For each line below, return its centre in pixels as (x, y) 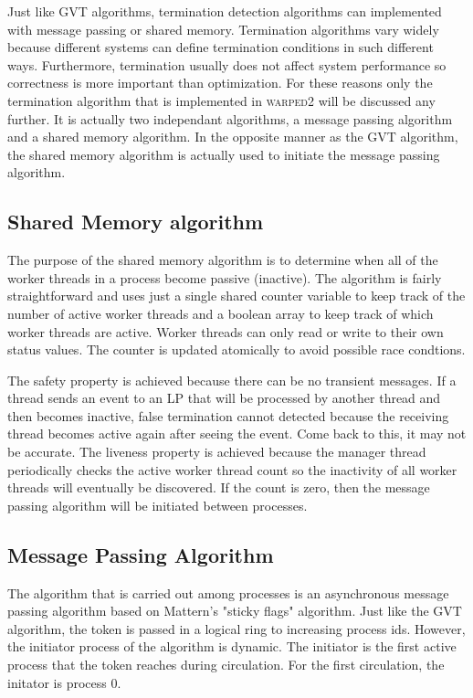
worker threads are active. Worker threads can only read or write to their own (226, 331)
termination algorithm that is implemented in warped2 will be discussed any (221, 100)
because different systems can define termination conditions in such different (221, 47)
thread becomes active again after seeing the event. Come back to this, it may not (237, 434)
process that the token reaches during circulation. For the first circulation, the (226, 665)
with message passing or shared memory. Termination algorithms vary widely (223, 29)
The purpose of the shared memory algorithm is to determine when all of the (223, 260)
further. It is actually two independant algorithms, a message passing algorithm (230, 118)
